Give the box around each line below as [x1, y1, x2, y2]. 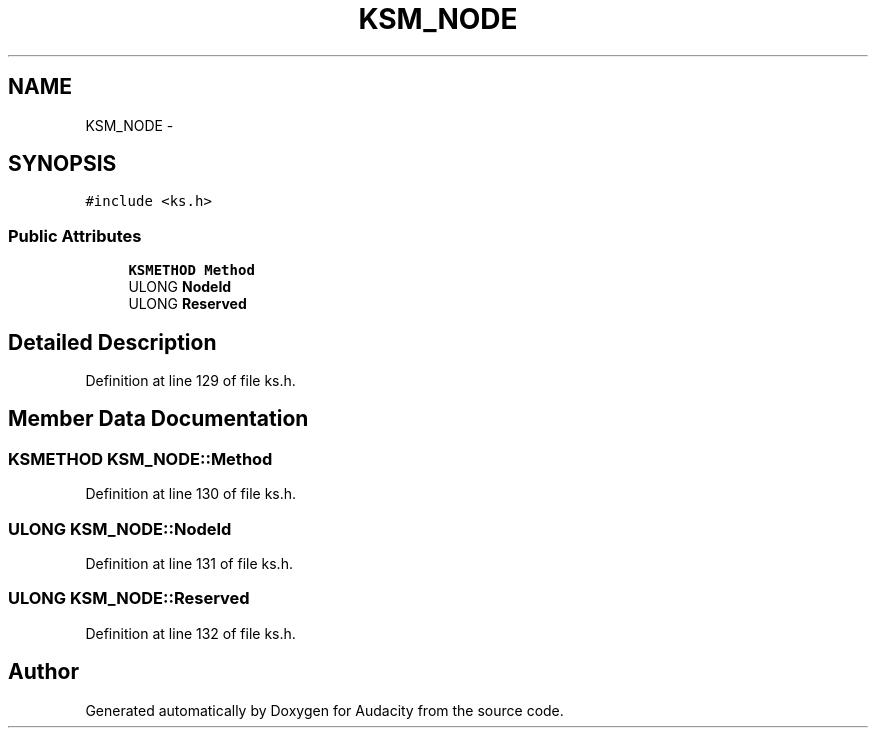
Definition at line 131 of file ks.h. [85, 555, 293, 572]
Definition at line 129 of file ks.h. [85, 372, 296, 390]
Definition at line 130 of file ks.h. [85, 485, 297, 503]
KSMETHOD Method [128, 262, 255, 279]
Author [8, 659, 79, 685]
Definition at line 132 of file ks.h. [85, 624, 296, 642]
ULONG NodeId [128, 278, 232, 296]
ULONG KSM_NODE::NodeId [8, 518, 232, 539]
